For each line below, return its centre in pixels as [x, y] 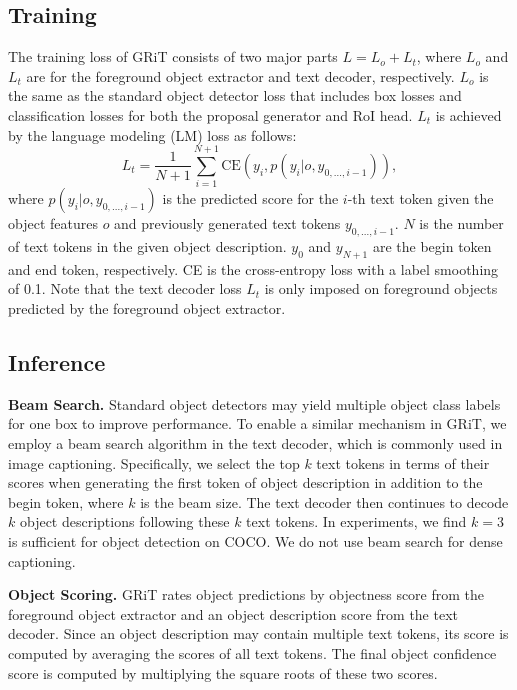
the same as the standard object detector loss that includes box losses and [235, 95]
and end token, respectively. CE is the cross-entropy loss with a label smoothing [253, 268]
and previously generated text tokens [227, 223]
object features [53, 223]
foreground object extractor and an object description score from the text [233, 613]
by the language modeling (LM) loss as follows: [152, 134]
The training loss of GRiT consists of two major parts [173, 56]
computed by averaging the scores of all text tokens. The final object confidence [252, 653]
